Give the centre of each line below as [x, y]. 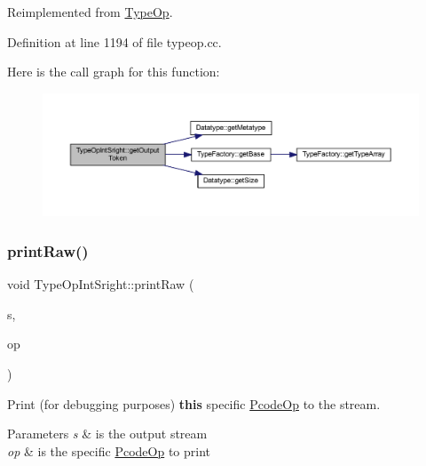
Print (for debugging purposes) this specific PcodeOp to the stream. [194, 403]
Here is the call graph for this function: [114, 72]
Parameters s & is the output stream [107, 434]
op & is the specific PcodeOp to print [109, 450]
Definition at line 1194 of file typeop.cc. [114, 41]
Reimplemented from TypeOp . [90, 12]
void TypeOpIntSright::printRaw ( [101, 284]
